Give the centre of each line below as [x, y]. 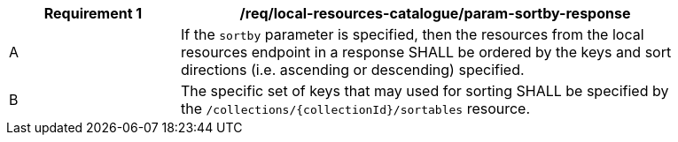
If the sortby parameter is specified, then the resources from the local [413, 34]
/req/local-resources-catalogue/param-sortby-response [435, 13]
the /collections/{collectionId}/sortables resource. [356, 108]
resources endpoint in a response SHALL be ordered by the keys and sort [426, 52]
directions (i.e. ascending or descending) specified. [353, 70]
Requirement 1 [93, 13]
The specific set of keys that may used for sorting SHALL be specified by [425, 91]
